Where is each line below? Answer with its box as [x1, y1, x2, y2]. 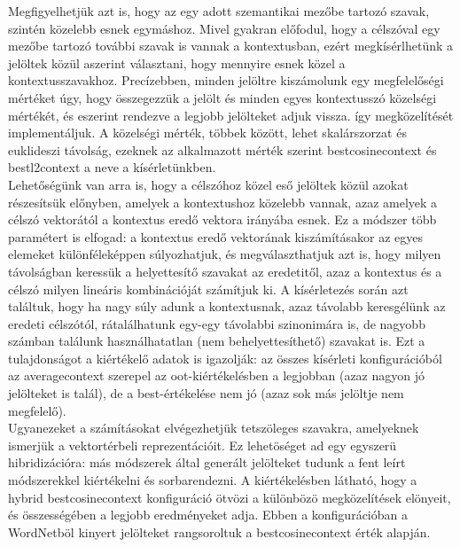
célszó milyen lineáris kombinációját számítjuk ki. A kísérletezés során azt [8, 279, 409, 298]
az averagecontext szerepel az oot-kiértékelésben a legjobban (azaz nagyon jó [8, 366, 425, 385]
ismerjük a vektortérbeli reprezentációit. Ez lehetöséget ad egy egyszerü [8, 435, 397, 454]
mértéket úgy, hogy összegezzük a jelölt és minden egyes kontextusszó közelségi [8, 88, 437, 106]
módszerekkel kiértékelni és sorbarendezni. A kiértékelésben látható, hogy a [8, 471, 417, 489]
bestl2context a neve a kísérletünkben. [8, 158, 216, 176]
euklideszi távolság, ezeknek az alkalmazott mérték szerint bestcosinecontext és [8, 140, 437, 159]
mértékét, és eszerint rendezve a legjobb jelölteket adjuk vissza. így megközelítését [8, 105, 454, 124]
